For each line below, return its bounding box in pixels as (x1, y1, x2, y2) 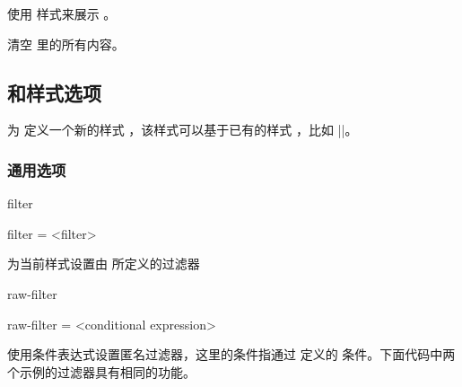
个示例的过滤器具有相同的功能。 (7, 362, 196, 381)
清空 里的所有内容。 (7, 34, 125, 53)
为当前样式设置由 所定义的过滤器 (7, 254, 200, 273)
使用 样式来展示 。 (7, 4, 117, 22)
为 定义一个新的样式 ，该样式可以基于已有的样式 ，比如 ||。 (7, 120, 358, 139)
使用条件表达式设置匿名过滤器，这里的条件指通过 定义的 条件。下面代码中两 (7, 345, 456, 364)
